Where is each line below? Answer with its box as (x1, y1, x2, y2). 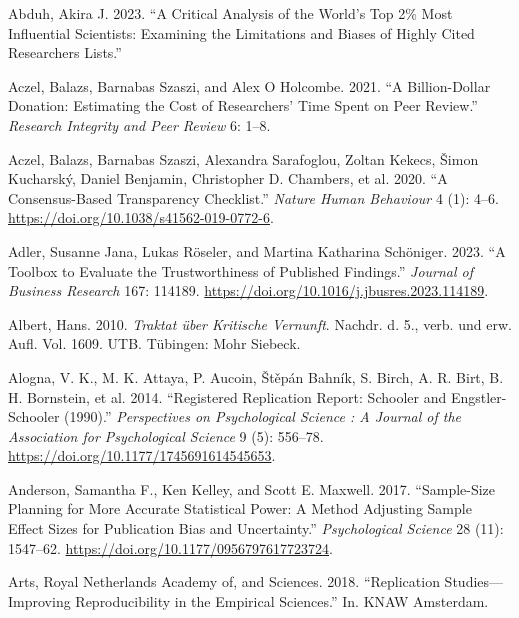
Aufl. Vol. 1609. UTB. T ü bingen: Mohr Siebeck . (8, 333, 301, 354)
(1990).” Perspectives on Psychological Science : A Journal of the (64, 406, 462, 427)
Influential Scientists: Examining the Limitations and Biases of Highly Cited (8, 22, 475, 43)
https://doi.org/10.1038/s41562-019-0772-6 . (8, 207, 274, 228)
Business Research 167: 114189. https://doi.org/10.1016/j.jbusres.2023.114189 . (8, 280, 489, 301)
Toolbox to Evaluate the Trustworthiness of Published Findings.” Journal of (8, 260, 474, 281)
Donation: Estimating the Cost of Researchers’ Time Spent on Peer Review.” (8, 95, 478, 116)
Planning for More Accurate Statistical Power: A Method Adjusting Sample (8, 498, 472, 519)
